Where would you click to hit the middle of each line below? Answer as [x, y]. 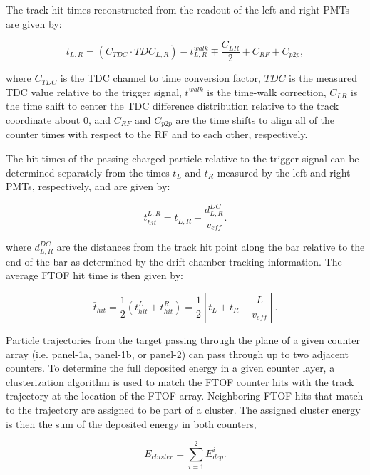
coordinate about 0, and [58, 120]
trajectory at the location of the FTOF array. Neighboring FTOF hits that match [185, 396]
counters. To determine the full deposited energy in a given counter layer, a [170, 368]
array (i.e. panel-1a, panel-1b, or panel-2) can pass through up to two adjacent [177, 354]
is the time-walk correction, [267, 92]
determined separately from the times [88, 172]
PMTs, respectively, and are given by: [88, 186]
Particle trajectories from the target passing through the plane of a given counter [183, 339]
